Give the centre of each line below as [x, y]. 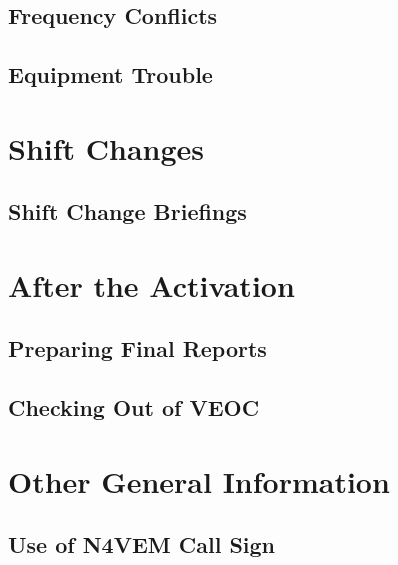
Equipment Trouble [110, 74]
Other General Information [199, 480]
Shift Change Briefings [127, 211]
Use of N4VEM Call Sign [142, 544]
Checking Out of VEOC [134, 407]
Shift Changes [106, 147]
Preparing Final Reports [137, 348]
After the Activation [151, 284]
